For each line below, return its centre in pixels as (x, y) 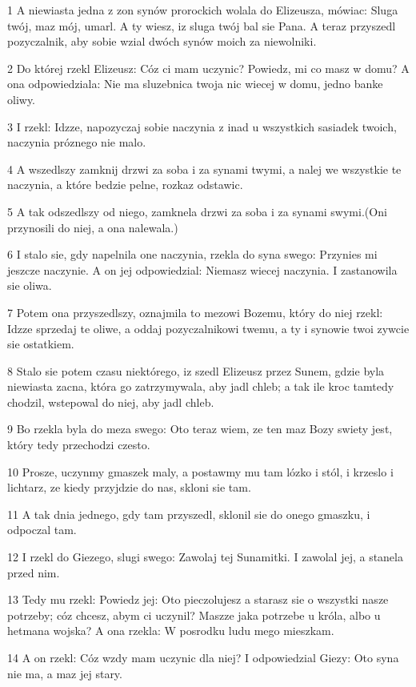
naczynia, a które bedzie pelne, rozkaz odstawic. (125, 185)
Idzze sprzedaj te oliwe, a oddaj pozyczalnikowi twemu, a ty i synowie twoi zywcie (208, 328)
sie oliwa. (30, 285)
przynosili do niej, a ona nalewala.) (93, 227)
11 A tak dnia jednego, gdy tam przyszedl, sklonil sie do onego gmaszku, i (189, 514)
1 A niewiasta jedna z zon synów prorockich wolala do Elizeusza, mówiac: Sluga (203, 10)
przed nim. (34, 572)
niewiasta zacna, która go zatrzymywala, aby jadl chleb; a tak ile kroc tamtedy (201, 386)
